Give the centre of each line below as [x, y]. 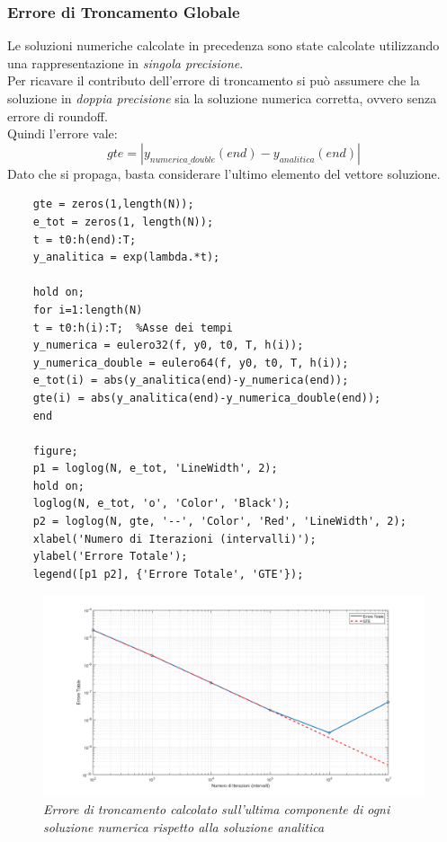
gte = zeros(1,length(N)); [113, 204]
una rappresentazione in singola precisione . [125, 62]
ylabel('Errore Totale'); [110, 557]
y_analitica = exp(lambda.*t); [126, 257]
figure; [55, 451]
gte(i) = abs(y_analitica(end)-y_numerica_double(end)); [207, 398]
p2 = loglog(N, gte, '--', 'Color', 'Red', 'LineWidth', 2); [219, 522]
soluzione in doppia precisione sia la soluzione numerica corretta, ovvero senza [222, 98]
